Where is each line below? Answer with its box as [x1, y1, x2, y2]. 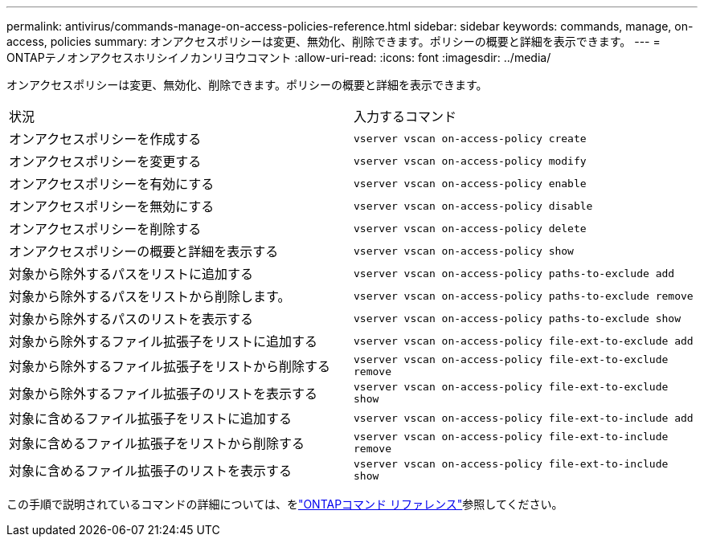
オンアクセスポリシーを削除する [9, 221, 202, 237]
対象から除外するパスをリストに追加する [9, 266, 254, 282]
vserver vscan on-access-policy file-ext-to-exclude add [354, 334, 694, 347]
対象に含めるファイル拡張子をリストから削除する [9, 435, 305, 451]
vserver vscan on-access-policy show [354, 244, 574, 257]
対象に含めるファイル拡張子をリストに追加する [9, 410, 293, 427]
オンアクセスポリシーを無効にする [9, 198, 215, 214]
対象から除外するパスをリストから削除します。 [9, 288, 291, 304]
